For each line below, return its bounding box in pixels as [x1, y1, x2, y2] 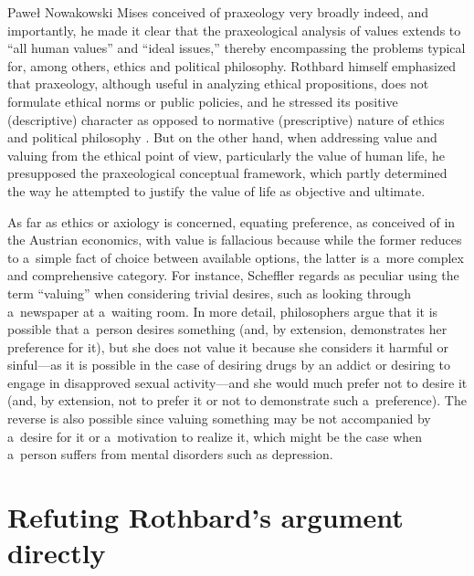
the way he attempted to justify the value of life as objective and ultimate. [7, 181, 426, 200]
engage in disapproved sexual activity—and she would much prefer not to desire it [7, 372, 468, 392]
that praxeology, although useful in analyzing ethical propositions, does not [7, 74, 429, 93]
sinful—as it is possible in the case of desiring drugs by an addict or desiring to [7, 355, 451, 374]
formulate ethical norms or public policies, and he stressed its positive [7, 91, 398, 110]
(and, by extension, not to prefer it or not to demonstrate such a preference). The [7, 391, 467, 410]
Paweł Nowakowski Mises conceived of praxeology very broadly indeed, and [7, 3, 429, 21]
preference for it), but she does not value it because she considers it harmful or [7, 337, 448, 356]
